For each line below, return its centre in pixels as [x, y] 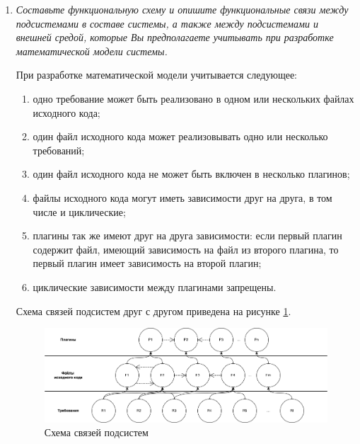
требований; [59, 150]
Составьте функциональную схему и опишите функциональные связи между [182, 9]
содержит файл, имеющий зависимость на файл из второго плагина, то [186, 249]
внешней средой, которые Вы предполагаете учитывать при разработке [175, 37]
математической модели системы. [92, 51]
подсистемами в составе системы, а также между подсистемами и [167, 23]
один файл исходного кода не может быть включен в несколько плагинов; [191, 174]
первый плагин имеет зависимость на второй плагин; [147, 263]
